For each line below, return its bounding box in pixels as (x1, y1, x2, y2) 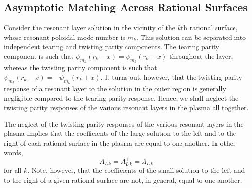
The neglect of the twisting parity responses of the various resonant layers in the (4, 118, 244, 129)
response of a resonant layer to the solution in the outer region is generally (4, 83, 226, 93)
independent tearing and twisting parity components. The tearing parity (4, 41, 219, 52)
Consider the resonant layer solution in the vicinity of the (4, 22, 175, 33)
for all (4, 165, 22, 175)
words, (4, 147, 23, 157)
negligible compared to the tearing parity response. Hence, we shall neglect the (4, 93, 239, 103)
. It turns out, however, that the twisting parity (100, 72, 242, 82)
